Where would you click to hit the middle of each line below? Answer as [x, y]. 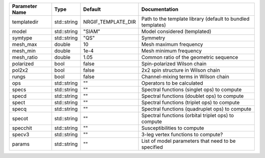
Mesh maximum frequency [172, 44]
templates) [154, 25]
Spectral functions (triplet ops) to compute [191, 102]
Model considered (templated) [176, 31]
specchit [22, 128]
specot [20, 118]
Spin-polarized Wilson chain [174, 64]
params [21, 144]
